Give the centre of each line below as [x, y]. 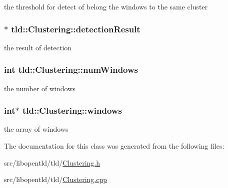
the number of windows [40, 88]
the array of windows [36, 129]
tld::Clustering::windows [72, 110]
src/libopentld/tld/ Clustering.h [52, 162]
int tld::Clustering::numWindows [71, 70]
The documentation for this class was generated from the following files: [114, 146]
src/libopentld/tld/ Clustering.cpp [56, 179]
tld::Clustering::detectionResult [76, 29]
